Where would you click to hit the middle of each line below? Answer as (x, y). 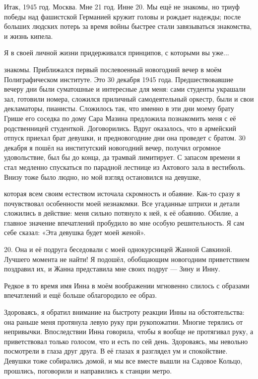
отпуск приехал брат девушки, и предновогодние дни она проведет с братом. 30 (125, 138)
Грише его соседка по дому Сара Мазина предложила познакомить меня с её (120, 118)
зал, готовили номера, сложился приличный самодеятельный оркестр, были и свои (129, 98)
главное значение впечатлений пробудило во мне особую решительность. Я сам (124, 222)
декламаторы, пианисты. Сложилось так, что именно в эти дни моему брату (119, 108)
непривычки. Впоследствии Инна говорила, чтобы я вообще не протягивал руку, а (129, 331)
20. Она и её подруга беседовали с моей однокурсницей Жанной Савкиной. (118, 249)
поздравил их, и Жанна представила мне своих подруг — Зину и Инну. (112, 269)
